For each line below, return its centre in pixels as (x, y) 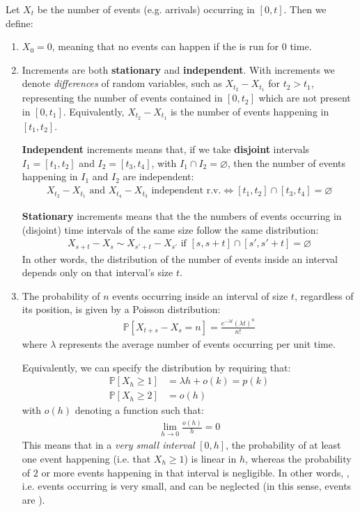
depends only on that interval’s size (97, 272)
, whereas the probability (298, 458)
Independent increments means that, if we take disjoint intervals (166, 149)
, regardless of (324, 295)
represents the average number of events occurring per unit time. (197, 343)
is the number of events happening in (250, 111)
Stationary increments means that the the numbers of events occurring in (182, 215)
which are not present (305, 98)
